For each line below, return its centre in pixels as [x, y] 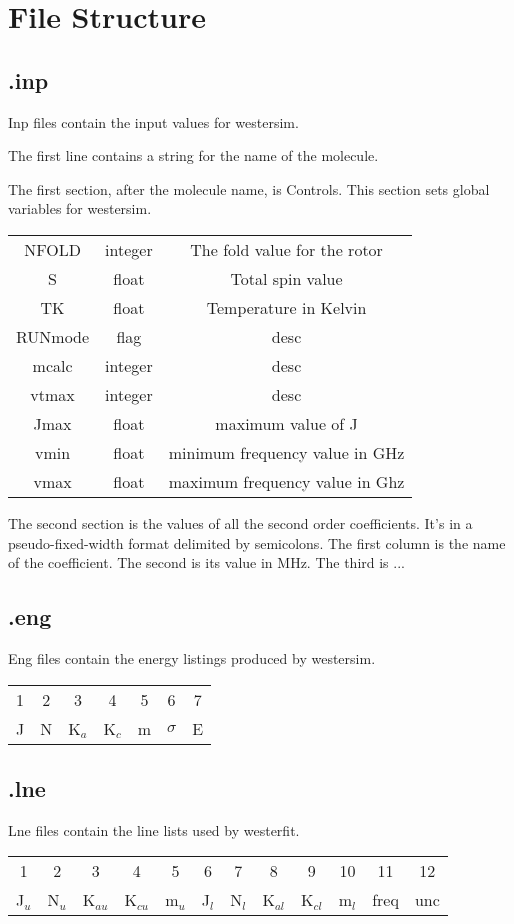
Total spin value [286, 278]
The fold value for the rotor [286, 249]
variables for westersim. [80, 208]
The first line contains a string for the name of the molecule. [193, 155]
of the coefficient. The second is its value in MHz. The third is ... [206, 562]
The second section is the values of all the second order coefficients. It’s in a [240, 522]
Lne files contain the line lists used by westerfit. [154, 829]
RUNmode [53, 336]
